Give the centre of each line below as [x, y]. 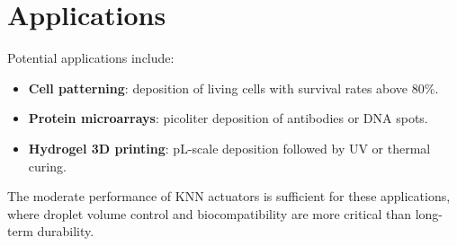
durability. [66, 231]
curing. [47, 166]
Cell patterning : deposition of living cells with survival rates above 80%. [233, 88]
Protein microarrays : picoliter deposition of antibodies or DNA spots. [228, 118]
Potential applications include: [91, 58]
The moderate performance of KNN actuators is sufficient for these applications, [229, 196]
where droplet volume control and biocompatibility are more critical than [210, 213]
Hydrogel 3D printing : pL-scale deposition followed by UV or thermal [229, 148]
